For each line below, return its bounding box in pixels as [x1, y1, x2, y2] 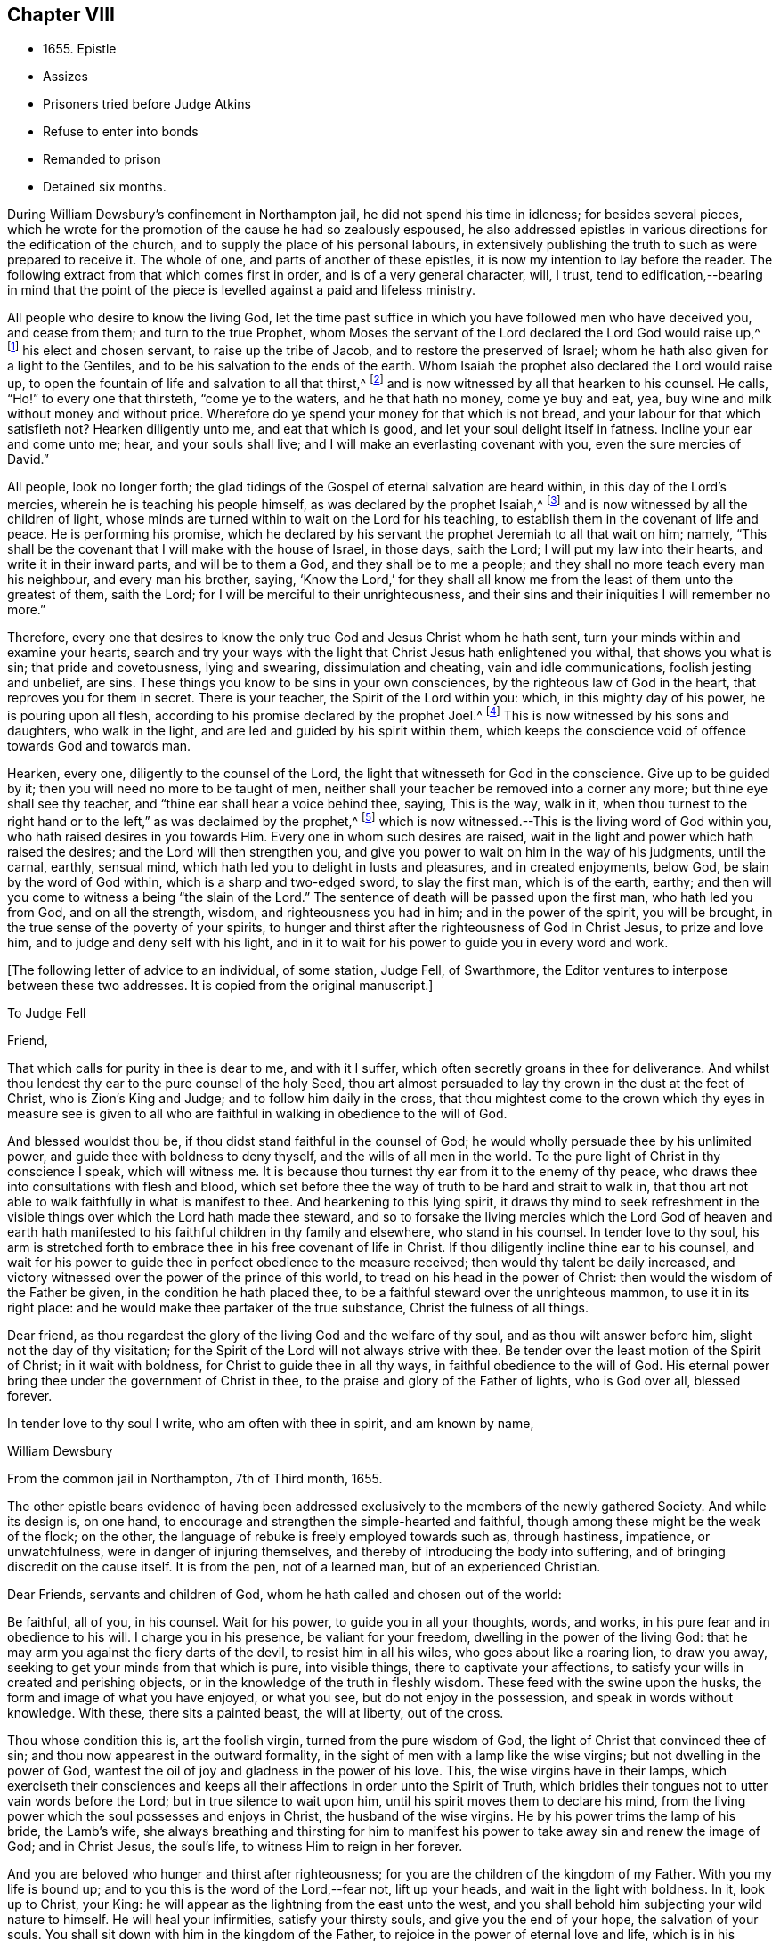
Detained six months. [43, 179, 167, 195]
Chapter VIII [7, 4, 115, 26]
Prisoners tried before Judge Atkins [43, 96, 251, 112]
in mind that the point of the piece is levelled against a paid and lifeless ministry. [7, 282, 476, 298]
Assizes [43, 69, 88, 85]
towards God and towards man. [7, 738, 191, 754]
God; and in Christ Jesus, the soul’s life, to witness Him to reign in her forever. [7, 1838, 463, 1854]
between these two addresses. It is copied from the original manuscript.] [7, 977, 434, 993]
